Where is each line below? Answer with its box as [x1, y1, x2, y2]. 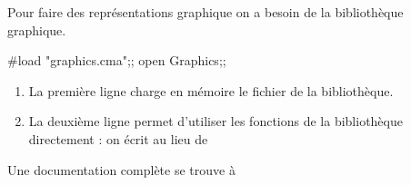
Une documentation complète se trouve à [7, 160, 236, 179]
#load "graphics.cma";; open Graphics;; [7, 51, 226, 70]
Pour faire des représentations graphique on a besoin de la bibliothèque [7, 3, 404, 21]
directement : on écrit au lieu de [28, 129, 208, 148]
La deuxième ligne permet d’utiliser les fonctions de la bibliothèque [28, 112, 403, 131]
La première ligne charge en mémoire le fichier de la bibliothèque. [28, 81, 394, 100]
